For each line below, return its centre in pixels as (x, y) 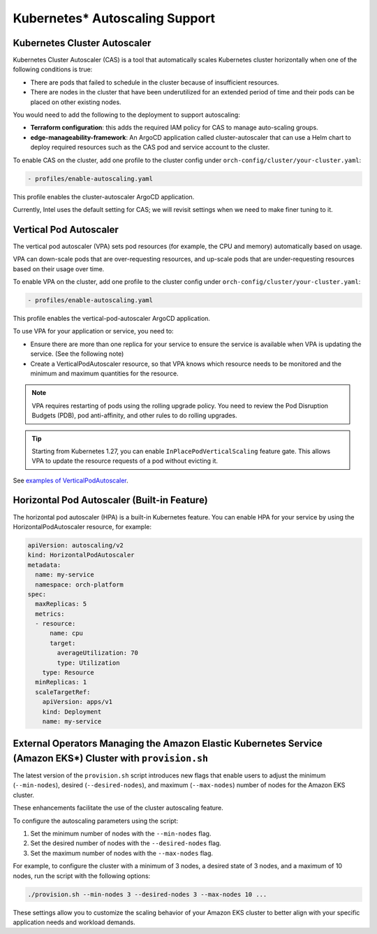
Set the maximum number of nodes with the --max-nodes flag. (121, 853)
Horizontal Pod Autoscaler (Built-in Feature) (111, 500)
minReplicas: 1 (61, 682)
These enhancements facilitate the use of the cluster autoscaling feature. (118, 808)
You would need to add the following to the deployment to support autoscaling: (126, 115)
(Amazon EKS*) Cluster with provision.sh (111, 758)
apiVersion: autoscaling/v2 (75, 545)
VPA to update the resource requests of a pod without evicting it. (125, 461)
